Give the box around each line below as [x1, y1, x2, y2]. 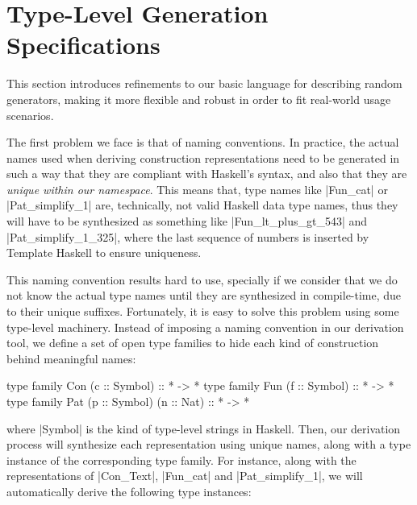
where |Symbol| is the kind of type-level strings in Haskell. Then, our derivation [6, 420, 401, 437]
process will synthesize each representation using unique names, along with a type [6, 436, 411, 453]
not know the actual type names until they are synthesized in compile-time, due [6, 287, 402, 304]
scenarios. [6, 106, 54, 123]
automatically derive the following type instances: [6, 482, 252, 499]
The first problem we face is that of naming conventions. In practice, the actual [6, 134, 399, 151]
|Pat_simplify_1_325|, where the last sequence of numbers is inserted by [6, 228, 369, 245]
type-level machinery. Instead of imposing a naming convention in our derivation [6, 318, 404, 335]
